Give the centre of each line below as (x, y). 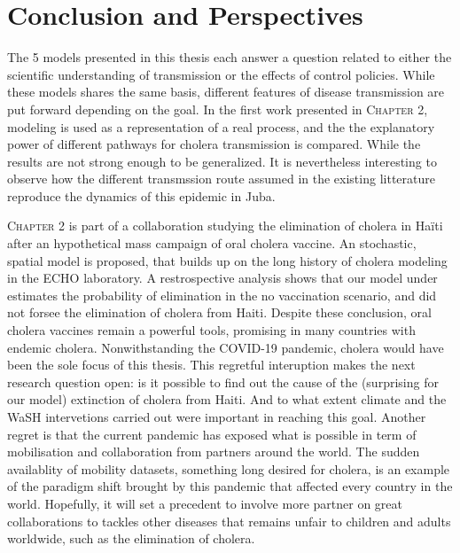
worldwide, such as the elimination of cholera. (131, 538)
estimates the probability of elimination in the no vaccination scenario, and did (222, 295)
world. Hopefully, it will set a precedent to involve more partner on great (205, 503)
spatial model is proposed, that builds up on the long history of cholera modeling (227, 260)
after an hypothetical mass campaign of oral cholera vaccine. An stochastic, (212, 243)
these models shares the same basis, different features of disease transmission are (226, 92)
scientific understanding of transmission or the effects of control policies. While (221, 74)
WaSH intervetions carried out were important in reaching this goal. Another (217, 417)
